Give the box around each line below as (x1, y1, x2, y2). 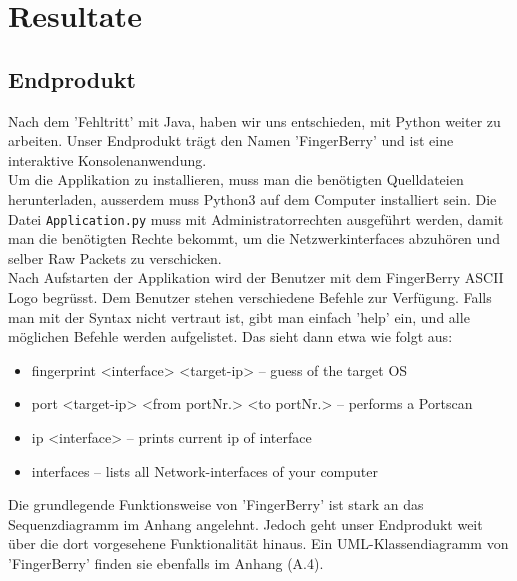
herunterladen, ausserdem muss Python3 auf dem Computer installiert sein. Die (8, 188, 497, 209)
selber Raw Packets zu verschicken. (8, 247, 222, 268)
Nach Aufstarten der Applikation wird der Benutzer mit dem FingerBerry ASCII (8, 267, 504, 288)
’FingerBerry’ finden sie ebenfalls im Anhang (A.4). (8, 552, 324, 573)
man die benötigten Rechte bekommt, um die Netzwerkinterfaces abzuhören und (8, 228, 500, 249)
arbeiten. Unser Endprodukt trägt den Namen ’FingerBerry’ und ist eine (8, 130, 454, 151)
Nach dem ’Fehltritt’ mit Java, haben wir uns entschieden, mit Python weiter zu (8, 110, 501, 131)
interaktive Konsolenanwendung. (8, 149, 207, 170)
